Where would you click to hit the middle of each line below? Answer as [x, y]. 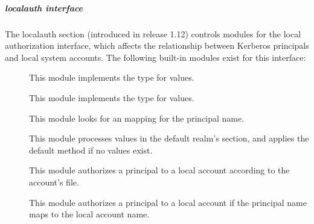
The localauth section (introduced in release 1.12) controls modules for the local [153, 33]
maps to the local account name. [89, 214]
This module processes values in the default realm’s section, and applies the [169, 138]
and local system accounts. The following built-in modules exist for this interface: [155, 57]
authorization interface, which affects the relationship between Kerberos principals [157, 45]
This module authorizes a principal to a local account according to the [159, 170]
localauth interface [44, 8]
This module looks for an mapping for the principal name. [137, 118]
